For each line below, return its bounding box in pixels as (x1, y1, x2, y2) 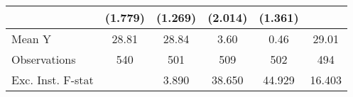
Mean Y (11, 30, 52, 47)
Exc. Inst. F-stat (11, 72, 94, 88)
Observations (11, 51, 76, 67)
